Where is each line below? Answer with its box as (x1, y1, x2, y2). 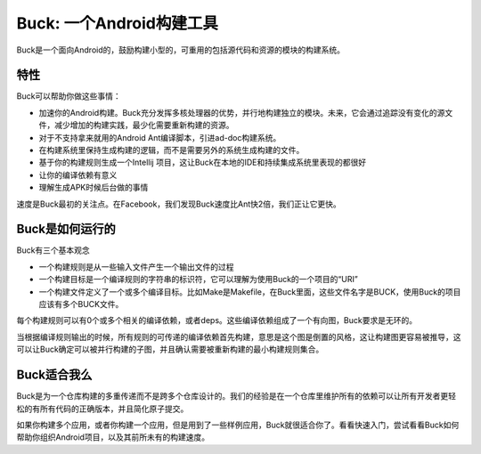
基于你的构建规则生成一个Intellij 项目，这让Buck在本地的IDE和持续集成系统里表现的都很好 (38, 157, 367, 168)
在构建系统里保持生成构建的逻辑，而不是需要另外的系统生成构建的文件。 (38, 145, 305, 156)
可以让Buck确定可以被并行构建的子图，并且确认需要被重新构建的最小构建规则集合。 (16, 344, 324, 355)
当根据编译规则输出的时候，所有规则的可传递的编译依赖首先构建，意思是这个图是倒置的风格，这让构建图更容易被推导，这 (16, 331, 461, 342)
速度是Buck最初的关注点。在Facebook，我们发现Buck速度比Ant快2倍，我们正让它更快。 (16, 199, 342, 209)
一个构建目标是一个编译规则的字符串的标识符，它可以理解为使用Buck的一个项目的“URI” (38, 274, 358, 285)
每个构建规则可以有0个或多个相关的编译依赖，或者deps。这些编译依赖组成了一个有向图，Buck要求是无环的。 (16, 315, 418, 326)
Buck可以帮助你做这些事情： (16, 91, 122, 101)
